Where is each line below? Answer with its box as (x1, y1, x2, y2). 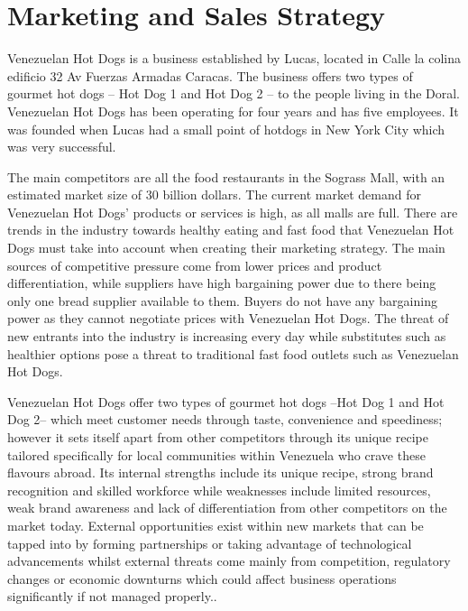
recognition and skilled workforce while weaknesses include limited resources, (7, 480, 431, 499)
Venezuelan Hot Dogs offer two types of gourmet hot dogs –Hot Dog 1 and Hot (7, 392, 445, 411)
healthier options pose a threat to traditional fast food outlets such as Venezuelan (7, 344, 459, 363)
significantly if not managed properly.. (7, 587, 217, 606)
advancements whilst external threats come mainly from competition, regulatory (7, 551, 451, 570)
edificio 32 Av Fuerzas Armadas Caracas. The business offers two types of (7, 66, 413, 85)
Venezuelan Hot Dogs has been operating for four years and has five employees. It (7, 101, 459, 120)
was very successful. (7, 137, 116, 156)
